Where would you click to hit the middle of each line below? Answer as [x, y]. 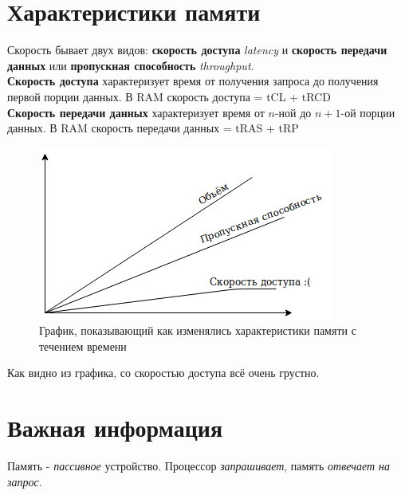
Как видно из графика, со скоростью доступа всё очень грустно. [163, 373]
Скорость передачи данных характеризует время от [136, 112]
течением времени [83, 346]
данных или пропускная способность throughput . [131, 65]
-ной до [293, 112]
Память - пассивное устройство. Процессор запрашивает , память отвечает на [199, 466]
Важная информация [115, 428]
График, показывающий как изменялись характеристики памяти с [198, 330]
